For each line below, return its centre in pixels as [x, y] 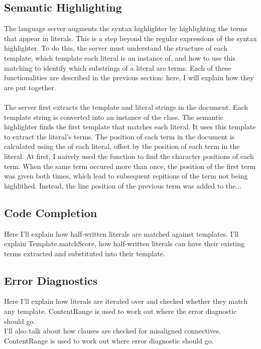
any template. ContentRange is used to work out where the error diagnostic [120, 311]
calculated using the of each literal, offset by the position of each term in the [122, 146]
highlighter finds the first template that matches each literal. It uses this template [130, 127]
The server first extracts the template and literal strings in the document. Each [126, 107]
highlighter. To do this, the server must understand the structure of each [116, 48]
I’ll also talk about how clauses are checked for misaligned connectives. [113, 331]
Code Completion [51, 212]
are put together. [30, 87]
